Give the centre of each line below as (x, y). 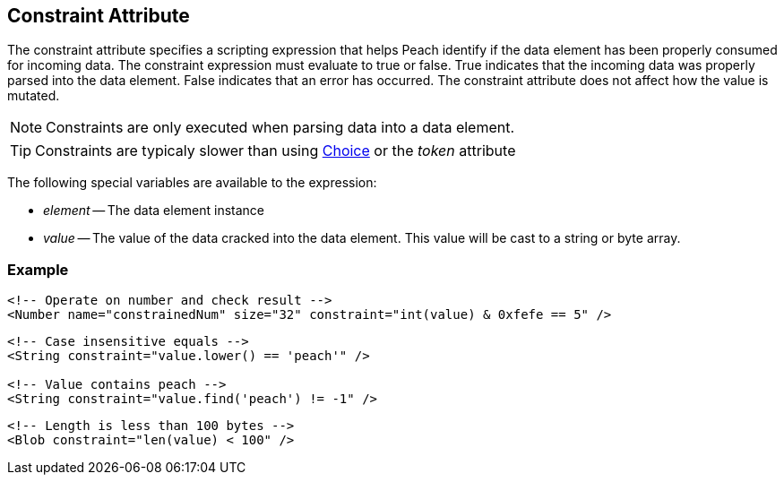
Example (38, 269)
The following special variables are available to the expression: (192, 183)
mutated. (34, 96)
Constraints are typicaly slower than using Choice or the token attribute (276, 151)
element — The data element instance (154, 211)
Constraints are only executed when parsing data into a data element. (280, 128)
